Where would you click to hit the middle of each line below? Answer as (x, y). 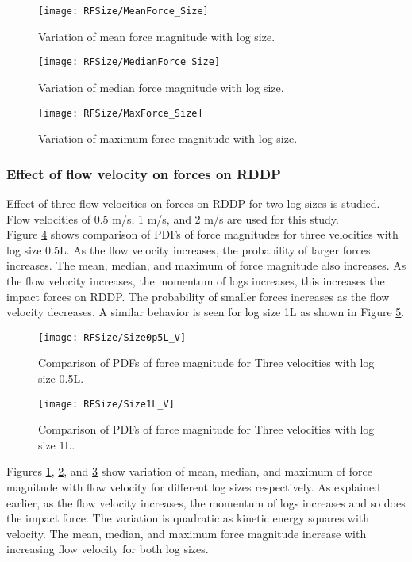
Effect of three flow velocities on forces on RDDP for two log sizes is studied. (193, 203)
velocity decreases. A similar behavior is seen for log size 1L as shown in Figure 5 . (206, 312)
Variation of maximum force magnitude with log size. (168, 138)
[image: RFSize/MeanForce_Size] (123, 11)
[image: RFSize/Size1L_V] (106, 404)
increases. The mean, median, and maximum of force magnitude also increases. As (206, 265)
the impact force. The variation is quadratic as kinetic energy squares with (188, 518)
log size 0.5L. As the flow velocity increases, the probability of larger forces (189, 249)
